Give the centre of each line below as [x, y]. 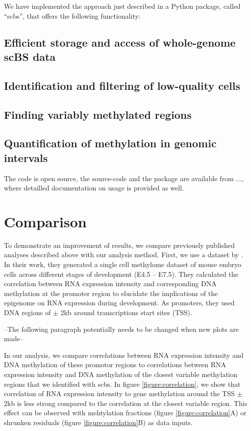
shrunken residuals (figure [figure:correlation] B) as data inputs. [98, 422]
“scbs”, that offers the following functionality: [72, 15]
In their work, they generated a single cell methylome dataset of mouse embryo [123, 264]
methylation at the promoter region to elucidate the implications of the [111, 293]
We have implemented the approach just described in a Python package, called [122, 6]
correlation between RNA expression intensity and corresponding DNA [110, 283]
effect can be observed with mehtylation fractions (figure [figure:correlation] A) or [125, 413]
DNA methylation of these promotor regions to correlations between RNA [115, 364]
